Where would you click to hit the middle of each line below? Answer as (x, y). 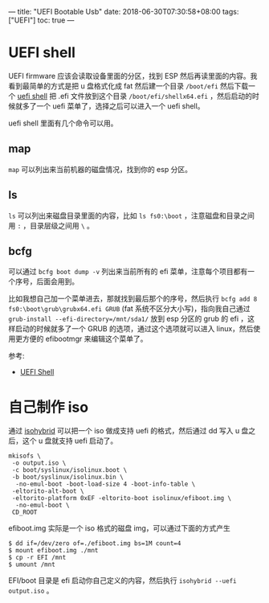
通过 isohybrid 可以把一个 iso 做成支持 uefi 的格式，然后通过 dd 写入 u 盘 (128, 431)
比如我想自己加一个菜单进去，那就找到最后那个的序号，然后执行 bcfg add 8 (133, 299)
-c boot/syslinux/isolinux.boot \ (69, 470)
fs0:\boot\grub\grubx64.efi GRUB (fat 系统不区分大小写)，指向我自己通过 (129, 309)
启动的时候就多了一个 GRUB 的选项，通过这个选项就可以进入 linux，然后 (134, 329)
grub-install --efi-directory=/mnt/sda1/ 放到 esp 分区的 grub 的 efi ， (128, 319)
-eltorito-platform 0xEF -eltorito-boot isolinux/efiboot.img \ (121, 498)
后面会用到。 (57, 281)
